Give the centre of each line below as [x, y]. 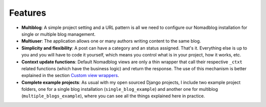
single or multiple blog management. [59, 34]
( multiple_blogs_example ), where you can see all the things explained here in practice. [113, 96]
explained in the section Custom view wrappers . [70, 76]
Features [28, 13]
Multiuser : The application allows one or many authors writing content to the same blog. [111, 41]
